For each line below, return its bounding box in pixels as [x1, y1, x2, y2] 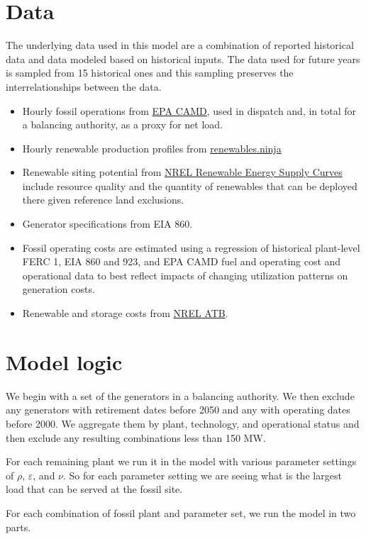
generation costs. [22, 282, 95, 296]
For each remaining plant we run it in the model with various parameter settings [6, 454, 357, 469]
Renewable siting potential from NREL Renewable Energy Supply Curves [22, 165, 343, 179]
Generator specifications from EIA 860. [22, 216, 193, 231]
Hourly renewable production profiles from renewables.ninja [22, 140, 282, 155]
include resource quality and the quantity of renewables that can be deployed [22, 178, 357, 193]
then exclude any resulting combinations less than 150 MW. [6, 430, 266, 445]
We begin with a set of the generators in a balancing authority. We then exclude [6, 388, 355, 403]
